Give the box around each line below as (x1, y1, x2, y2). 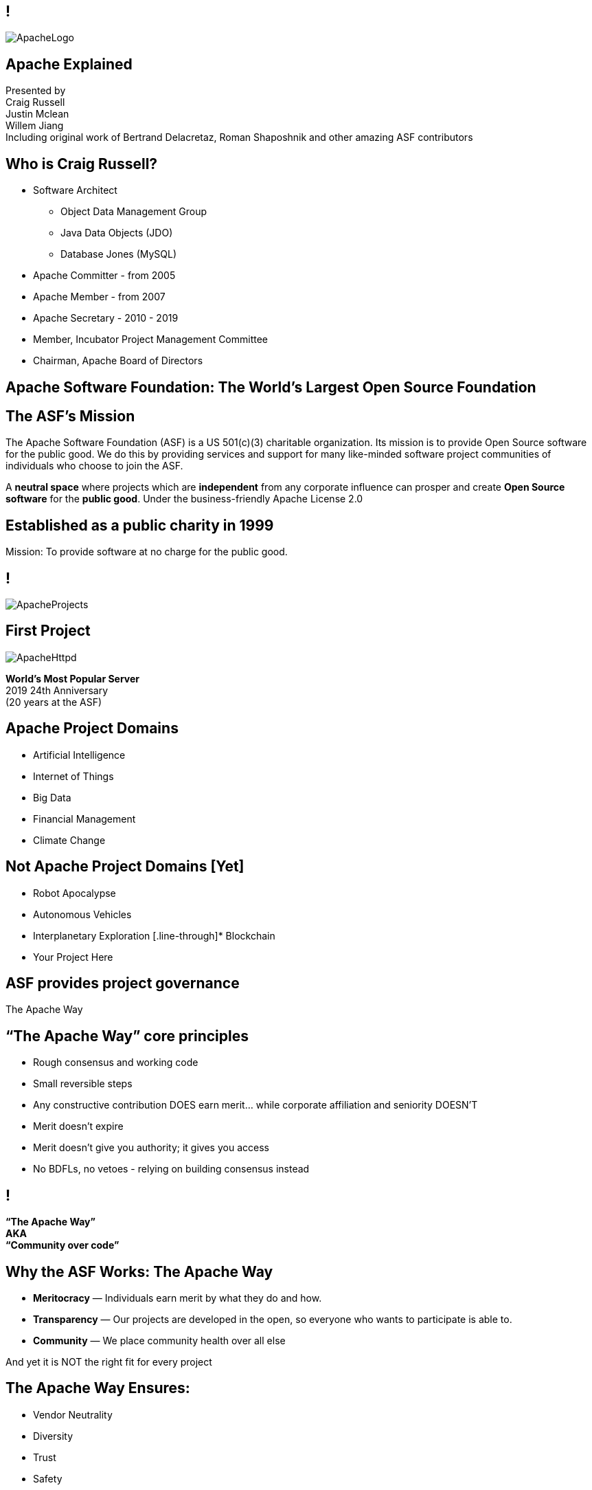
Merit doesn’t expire (33, 1120, 124, 1133)
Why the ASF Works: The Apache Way (5, 1263, 273, 1280)
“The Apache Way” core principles (5, 1027, 249, 1045)
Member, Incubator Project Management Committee (33, 333, 269, 346)
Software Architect (33, 184, 117, 197)
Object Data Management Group (60, 205, 207, 218)
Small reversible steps (33, 1078, 133, 1090)
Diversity (33, 1430, 73, 1442)
